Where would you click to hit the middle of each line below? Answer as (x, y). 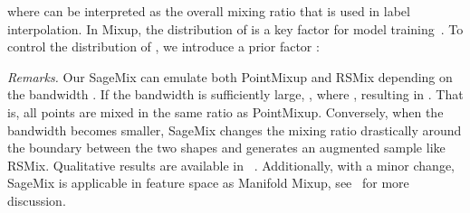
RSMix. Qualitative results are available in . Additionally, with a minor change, (231, 165)
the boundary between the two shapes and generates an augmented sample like (226, 148)
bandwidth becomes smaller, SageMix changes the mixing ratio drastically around (235, 130)
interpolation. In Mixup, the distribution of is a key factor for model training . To (235, 28)
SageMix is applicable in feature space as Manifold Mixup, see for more (208, 183)
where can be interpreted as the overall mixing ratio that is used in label (209, 11)
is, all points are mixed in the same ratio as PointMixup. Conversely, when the (225, 111)
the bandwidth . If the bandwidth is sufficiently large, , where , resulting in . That (235, 94)
